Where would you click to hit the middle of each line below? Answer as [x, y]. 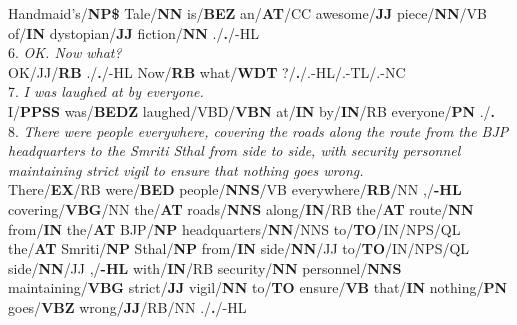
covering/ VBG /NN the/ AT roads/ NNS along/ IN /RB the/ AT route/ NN [241, 208]
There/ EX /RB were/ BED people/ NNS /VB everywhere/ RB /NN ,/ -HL [235, 189]
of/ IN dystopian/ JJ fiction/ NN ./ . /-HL [133, 32]
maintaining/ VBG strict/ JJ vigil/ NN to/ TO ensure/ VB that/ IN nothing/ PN [258, 287]
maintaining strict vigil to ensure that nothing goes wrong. [186, 169]
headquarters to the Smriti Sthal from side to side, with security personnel [234, 150]
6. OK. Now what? [65, 52]
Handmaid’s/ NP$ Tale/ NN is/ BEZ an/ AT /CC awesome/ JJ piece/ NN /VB [247, 13]
